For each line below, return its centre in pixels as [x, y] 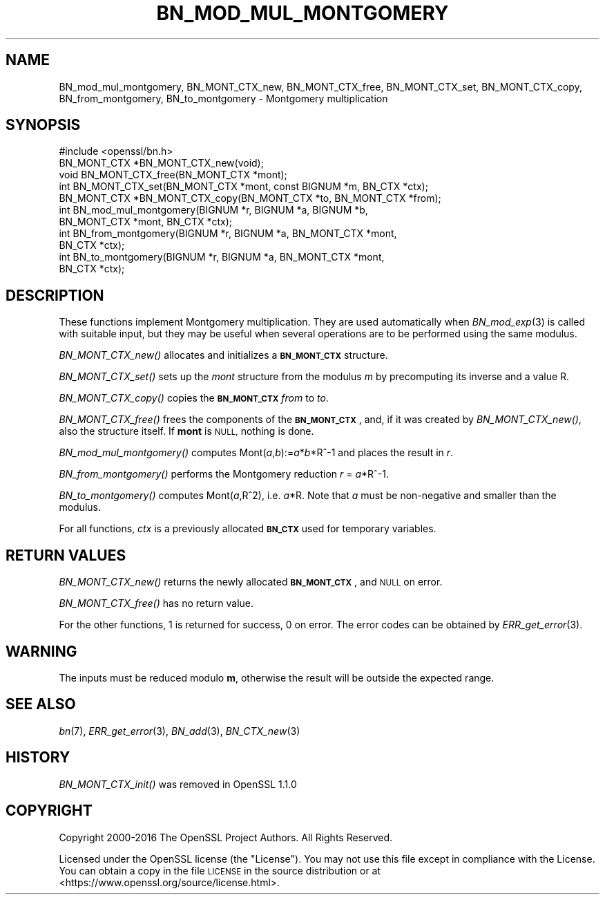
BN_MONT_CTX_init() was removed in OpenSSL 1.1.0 [178, 784]
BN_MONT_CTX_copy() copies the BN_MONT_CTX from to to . [194, 398]
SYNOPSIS [43, 125]
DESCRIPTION [55, 295]
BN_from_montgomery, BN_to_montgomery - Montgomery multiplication [223, 98]
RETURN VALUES [66, 555]
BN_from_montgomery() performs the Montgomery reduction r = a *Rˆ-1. [224, 474]
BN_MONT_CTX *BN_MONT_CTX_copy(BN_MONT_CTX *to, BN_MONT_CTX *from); [250, 198]
